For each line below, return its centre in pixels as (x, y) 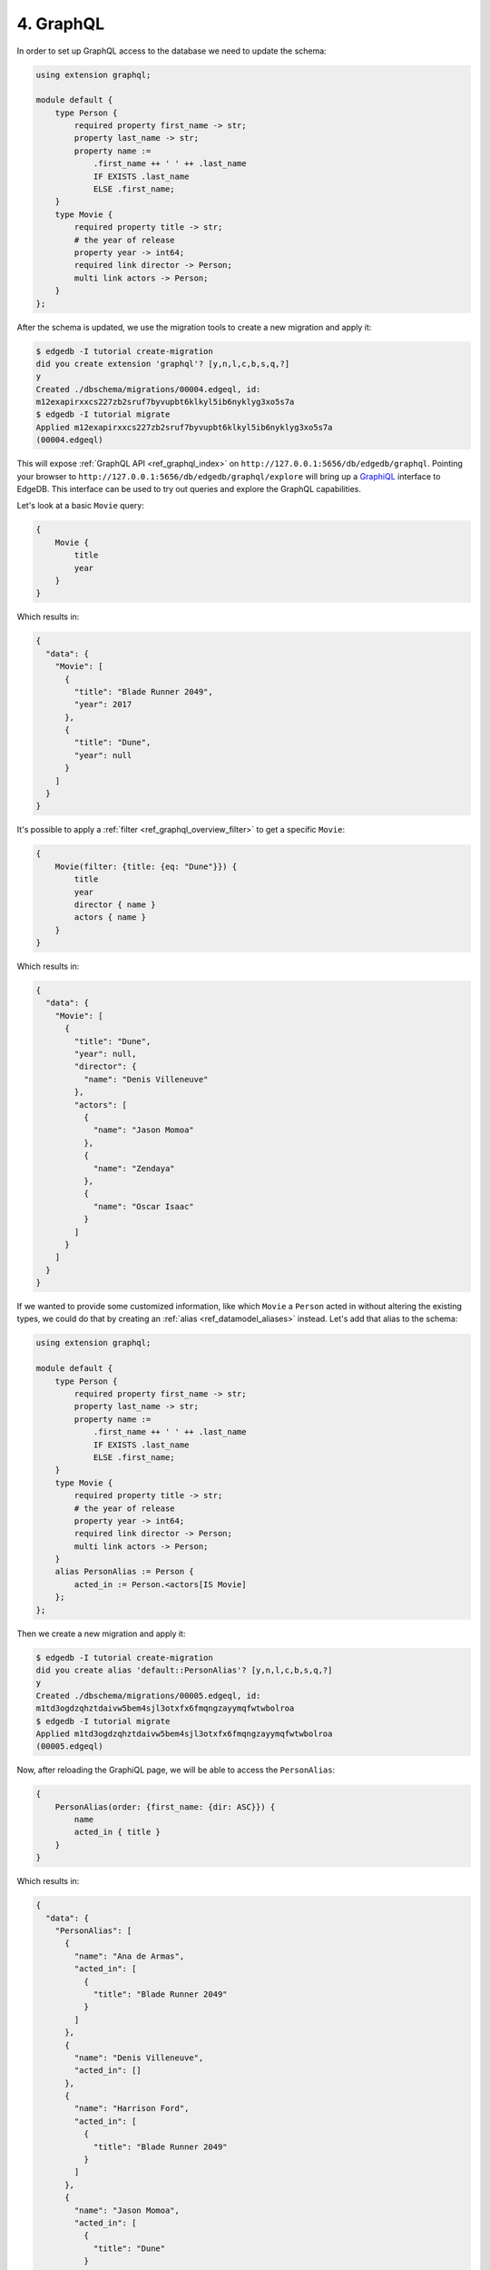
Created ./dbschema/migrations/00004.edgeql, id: (148, 389)
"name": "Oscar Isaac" (143, 1206)
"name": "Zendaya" (134, 1168)
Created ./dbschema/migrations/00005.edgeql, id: (148, 1695)
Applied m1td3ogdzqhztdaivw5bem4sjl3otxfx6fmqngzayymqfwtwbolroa (184, 1733)
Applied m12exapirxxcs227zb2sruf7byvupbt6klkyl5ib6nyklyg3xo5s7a (184, 427)
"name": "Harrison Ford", (132, 2108)
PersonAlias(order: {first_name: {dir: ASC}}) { (165, 1806)
